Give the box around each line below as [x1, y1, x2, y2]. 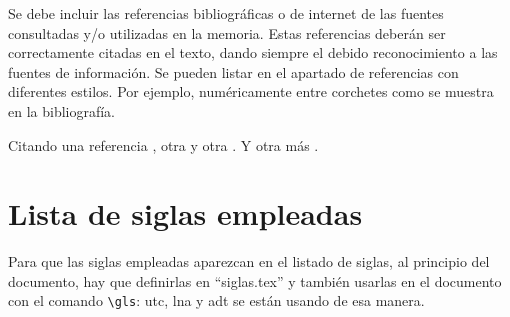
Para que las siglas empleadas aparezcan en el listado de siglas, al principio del [8, 251, 490, 272]
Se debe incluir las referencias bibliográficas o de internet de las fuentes [8, 3, 444, 23]
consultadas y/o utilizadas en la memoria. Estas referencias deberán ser [8, 22, 446, 43]
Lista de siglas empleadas [8, 193, 363, 234]
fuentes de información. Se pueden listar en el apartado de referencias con [8, 61, 459, 82]
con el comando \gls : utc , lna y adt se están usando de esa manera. [8, 290, 425, 311]
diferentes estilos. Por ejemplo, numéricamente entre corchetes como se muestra [8, 81, 494, 102]
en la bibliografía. [8, 100, 116, 121]
